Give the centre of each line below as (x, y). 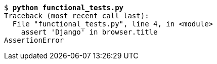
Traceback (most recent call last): (77, 16)
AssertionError (34, 40)
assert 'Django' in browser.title (89, 32)
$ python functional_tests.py (64, 8)
